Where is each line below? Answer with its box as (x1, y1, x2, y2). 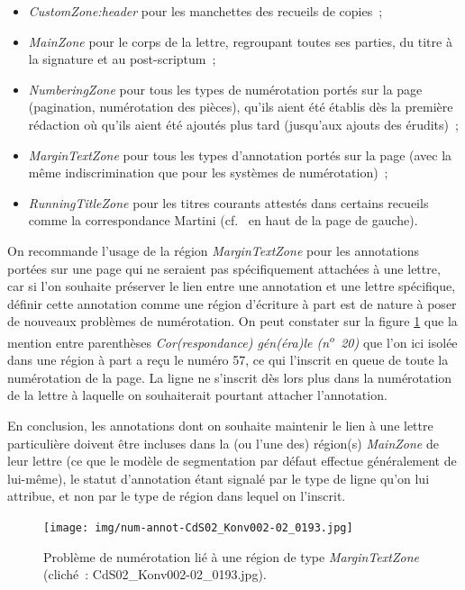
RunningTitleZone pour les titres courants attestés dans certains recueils (28, 193, 429, 212)
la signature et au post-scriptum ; (28, 50, 216, 68)
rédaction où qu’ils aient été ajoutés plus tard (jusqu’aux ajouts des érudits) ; (28, 114, 459, 133)
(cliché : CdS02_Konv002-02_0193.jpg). (43, 565, 267, 584)
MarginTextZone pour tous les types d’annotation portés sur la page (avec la (28, 145, 452, 164)
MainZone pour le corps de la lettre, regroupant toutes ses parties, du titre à (28, 32, 452, 50)
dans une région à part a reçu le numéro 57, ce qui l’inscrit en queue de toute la (7, 350, 449, 369)
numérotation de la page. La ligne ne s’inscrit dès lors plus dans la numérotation (7, 368, 452, 386)
